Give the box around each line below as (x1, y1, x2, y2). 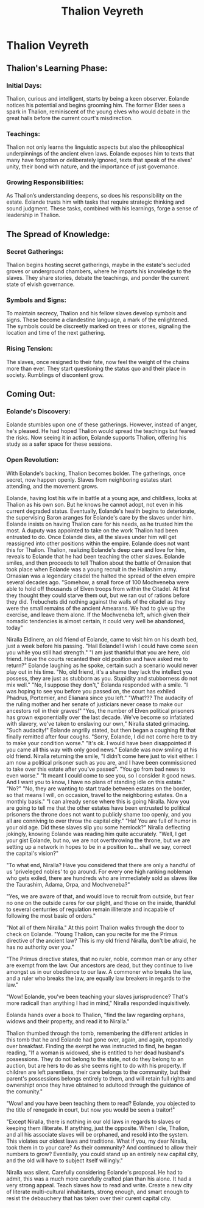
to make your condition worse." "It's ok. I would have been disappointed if (6, 739, 192, 746)
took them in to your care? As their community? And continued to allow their (6, 1143, 197, 1151)
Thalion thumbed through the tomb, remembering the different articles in (6, 1029, 189, 1037)
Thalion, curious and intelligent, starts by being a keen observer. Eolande (6, 95, 189, 102)
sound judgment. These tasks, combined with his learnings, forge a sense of (6, 205, 199, 212)
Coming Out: (6, 389, 56, 399)
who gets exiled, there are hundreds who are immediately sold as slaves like (6, 874, 197, 882)
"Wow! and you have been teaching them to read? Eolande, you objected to (6, 1099, 196, 1107)
